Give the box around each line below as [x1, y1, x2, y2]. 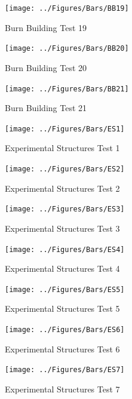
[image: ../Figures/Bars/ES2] [5, 165, 125, 173]
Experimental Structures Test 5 [5, 302, 120, 315]
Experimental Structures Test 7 [5, 382, 120, 395]
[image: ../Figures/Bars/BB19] [5, 4, 129, 13]
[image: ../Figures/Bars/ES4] [5, 245, 125, 254]
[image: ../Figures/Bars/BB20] [5, 44, 129, 53]
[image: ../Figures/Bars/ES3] [5, 205, 125, 214]
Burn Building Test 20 [5, 61, 87, 73]
